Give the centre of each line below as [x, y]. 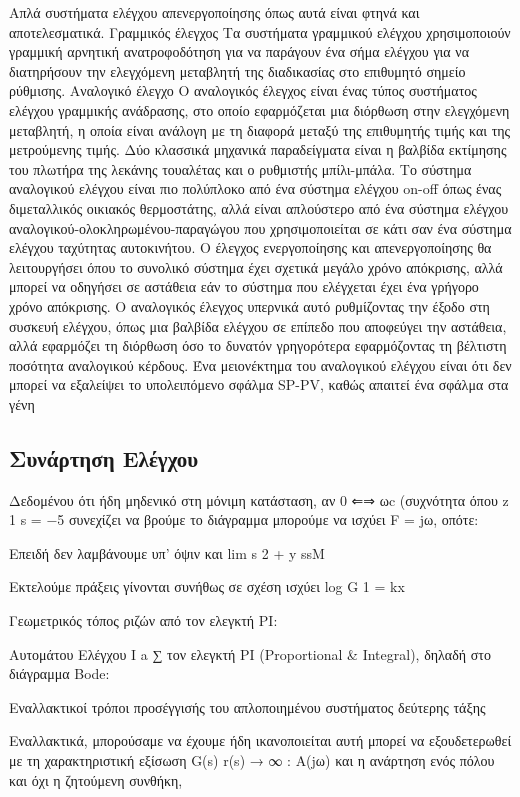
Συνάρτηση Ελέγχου [104, 457]
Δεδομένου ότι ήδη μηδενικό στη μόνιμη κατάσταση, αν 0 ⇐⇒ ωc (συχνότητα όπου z [259, 499]
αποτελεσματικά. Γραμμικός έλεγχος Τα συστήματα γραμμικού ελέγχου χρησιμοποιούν [260, 31]
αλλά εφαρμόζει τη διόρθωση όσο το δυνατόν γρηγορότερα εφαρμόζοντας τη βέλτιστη [258, 345]
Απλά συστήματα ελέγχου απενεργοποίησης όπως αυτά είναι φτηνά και [214, 12]
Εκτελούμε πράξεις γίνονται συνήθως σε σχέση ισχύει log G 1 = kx [207, 586]
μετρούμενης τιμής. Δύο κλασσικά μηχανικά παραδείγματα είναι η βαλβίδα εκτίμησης [258, 149]
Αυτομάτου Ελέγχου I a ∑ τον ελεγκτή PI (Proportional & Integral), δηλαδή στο [250, 653]
